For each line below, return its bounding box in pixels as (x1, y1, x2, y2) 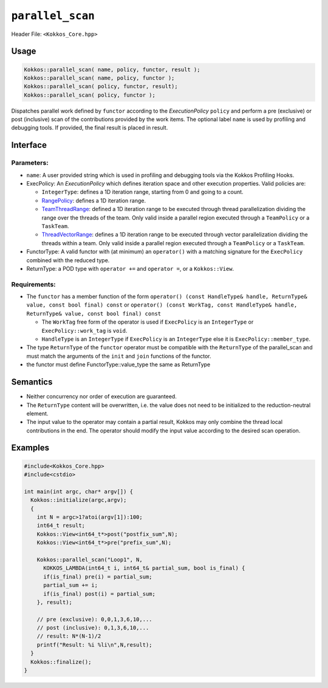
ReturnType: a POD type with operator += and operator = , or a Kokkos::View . (26, 265, 234, 272)
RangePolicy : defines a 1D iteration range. (41, 196, 146, 204)
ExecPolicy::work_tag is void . (41, 327, 128, 334)
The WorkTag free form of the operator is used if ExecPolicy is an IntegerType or (41, 318, 254, 325)
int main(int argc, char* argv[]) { (24, 488, 134, 495)
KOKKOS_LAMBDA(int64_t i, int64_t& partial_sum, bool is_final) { (43, 565, 245, 572)
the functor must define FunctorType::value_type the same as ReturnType (26, 361, 211, 368)
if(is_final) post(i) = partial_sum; (43, 590, 156, 597)
